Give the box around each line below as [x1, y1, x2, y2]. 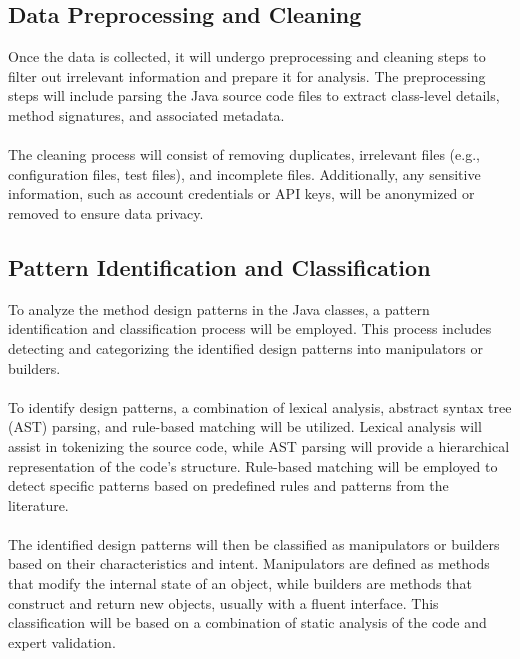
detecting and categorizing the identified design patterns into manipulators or [8, 337, 483, 358]
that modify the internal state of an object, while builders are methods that [8, 573, 472, 594]
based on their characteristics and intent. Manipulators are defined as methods [8, 553, 490, 574]
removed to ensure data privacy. [8, 202, 204, 223]
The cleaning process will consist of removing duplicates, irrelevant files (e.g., [8, 144, 480, 165]
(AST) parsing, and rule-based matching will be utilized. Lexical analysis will [8, 416, 482, 437]
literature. [8, 494, 69, 515]
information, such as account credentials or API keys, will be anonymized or [8, 183, 475, 204]
